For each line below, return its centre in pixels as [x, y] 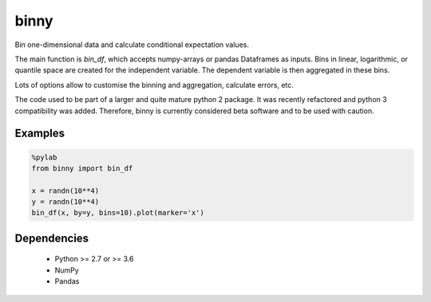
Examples [40, 133]
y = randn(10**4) [65, 202]
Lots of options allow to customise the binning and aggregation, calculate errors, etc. [154, 84]
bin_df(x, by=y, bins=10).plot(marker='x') [118, 213]
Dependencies [52, 238]
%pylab [44, 157]
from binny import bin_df [82, 168]
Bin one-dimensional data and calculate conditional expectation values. [132, 45]
